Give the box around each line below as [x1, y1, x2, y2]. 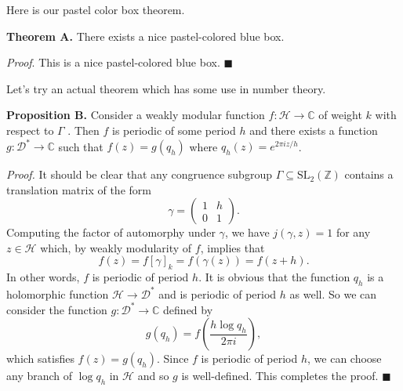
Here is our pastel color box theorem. [6, 2, 185, 17]
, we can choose [307, 350, 382, 367]
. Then [67, 121, 100, 138]
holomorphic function [6, 285, 109, 302]
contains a [344, 166, 394, 183]
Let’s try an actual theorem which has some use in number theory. [6, 80, 326, 96]
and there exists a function [249, 121, 378, 138]
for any [336, 224, 371, 241]
